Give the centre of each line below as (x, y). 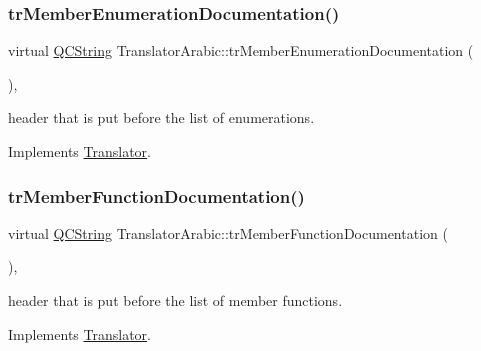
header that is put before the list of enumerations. (161, 117)
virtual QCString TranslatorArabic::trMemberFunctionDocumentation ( (228, 232)
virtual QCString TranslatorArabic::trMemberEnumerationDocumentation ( (241, 50)
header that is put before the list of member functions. (175, 300)
